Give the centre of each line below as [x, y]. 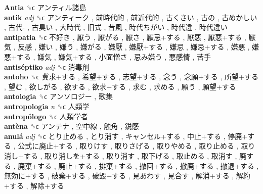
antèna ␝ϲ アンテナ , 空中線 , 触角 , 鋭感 [72, 126]
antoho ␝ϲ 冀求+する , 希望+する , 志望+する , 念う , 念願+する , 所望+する [131, 77]
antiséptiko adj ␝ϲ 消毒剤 [47, 66]
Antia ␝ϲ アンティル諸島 [45, 7]
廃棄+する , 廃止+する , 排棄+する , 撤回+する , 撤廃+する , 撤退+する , [138, 165]
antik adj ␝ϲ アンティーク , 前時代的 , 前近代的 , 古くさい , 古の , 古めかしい [131, 17]
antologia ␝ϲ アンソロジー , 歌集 [58, 96]
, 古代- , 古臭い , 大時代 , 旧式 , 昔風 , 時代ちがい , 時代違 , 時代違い [116, 27]
